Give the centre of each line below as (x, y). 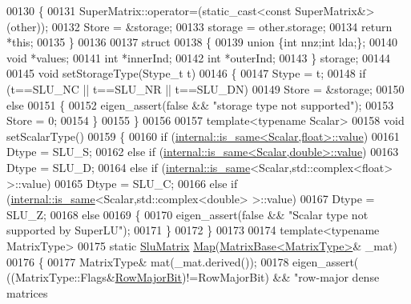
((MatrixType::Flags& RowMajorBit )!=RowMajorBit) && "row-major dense (193, 277)
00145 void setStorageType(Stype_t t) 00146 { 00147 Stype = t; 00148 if (186, 73)
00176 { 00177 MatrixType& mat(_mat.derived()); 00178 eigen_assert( (183, 261)
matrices (27, 292)
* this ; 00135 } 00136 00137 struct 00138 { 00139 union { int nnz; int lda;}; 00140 (202, 42)
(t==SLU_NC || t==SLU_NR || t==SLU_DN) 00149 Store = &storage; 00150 (205, 88)
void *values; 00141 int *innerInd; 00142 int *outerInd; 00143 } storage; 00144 (199, 57)
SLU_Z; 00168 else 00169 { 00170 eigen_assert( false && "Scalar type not (187, 214)
